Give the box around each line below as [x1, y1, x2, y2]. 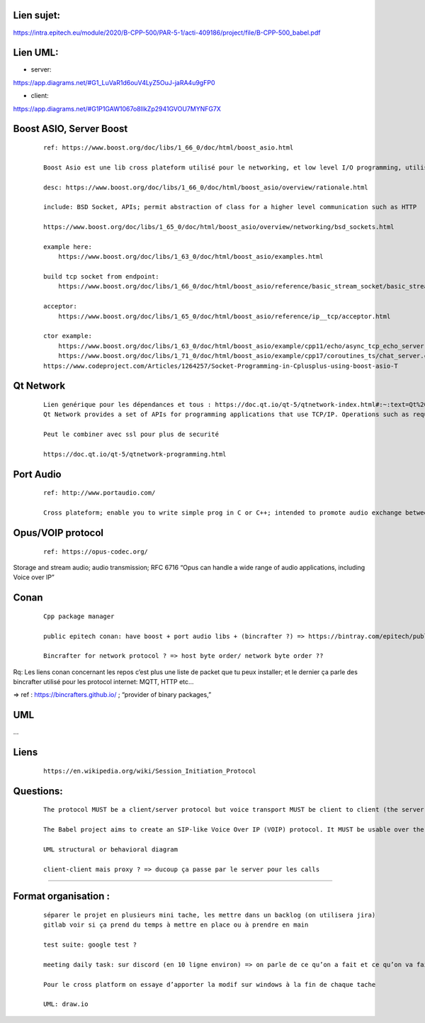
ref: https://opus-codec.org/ [43, 547, 149, 556]
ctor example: [43, 332, 92, 340]
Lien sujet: [13, 9, 60, 21]
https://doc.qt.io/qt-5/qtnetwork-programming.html [43, 450, 227, 458]
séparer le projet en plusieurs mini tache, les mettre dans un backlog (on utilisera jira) [43, 911, 376, 919]
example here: [43, 242, 92, 251]
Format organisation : [13, 890, 110, 902]
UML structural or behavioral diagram [43, 845, 178, 854]
